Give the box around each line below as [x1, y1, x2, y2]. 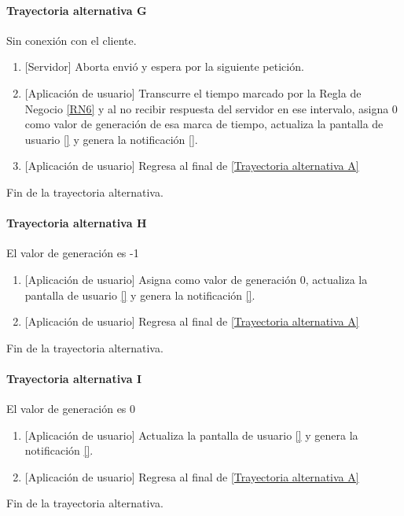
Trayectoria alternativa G [6, 2, 147, 18]
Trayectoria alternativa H [6, 215, 147, 231]
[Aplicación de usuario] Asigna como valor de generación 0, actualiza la [24, 271, 368, 287]
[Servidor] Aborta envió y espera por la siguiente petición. [24, 58, 304, 75]
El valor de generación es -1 [6, 245, 139, 261]
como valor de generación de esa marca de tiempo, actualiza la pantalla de [24, 116, 384, 132]
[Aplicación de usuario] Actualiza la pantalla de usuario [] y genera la [24, 426, 358, 443]
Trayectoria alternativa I [6, 370, 142, 386]
